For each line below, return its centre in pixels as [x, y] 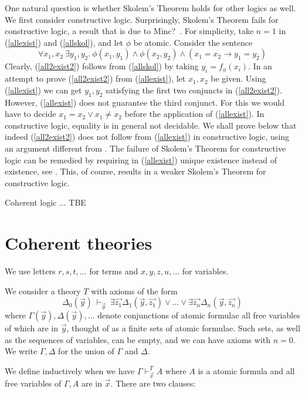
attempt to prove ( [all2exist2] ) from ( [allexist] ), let [95, 78]
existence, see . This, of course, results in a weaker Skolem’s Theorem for [135, 171]
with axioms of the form [134, 290]
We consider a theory [43, 290]
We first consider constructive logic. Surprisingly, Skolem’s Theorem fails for [142, 19]
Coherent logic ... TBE [45, 202]
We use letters [30, 271]
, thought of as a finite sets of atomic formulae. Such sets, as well [183, 327]
